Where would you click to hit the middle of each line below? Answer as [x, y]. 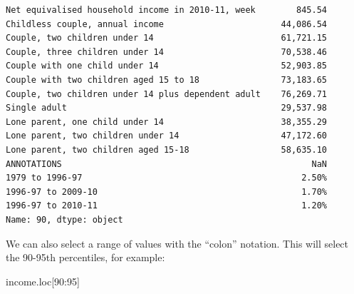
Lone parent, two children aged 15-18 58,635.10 [167, 149]
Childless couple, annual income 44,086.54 [167, 24]
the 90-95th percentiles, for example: [85, 257]
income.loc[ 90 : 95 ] [43, 281]
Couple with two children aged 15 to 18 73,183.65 [167, 80]
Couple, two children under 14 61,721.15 [167, 38]
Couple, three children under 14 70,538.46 [167, 52]
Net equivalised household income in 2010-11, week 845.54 [167, 10]
